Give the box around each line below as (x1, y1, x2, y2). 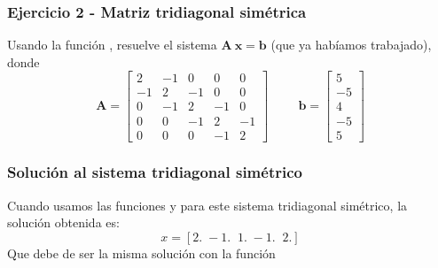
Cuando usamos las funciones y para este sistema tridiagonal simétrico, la (7, 195, 408, 214)
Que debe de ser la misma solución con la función (7, 243, 276, 262)
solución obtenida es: (7, 213, 120, 232)
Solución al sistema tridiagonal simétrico (7, 161, 302, 183)
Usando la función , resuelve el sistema (7, 35, 217, 54)
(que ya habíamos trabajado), (270, 35, 432, 54)
